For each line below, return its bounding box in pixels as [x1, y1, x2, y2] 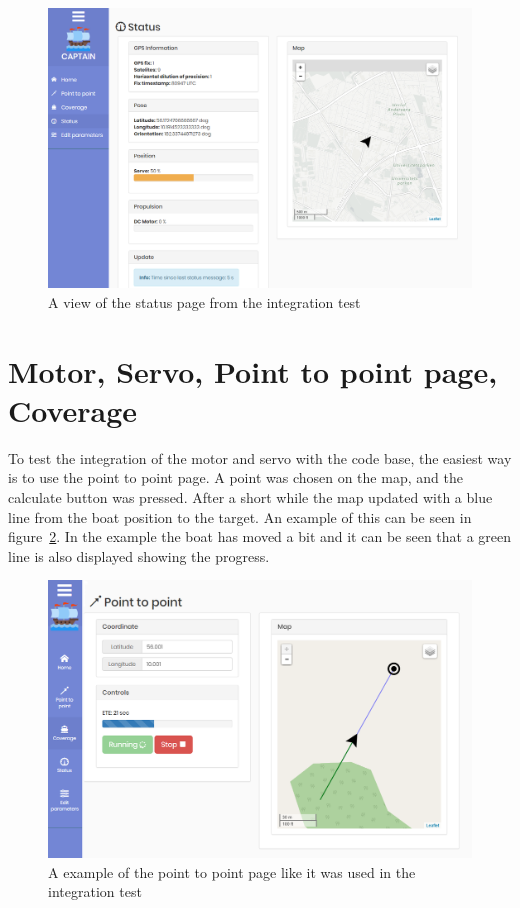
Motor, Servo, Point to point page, [8, 350, 498, 391]
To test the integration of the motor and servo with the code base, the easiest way [8, 447, 512, 468]
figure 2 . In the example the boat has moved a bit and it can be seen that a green [8, 526, 512, 547]
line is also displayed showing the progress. [8, 545, 270, 566]
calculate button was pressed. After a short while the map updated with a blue [8, 487, 493, 507]
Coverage [8, 389, 138, 430]
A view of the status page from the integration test [48, 291, 361, 312]
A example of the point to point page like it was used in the [48, 861, 416, 882]
